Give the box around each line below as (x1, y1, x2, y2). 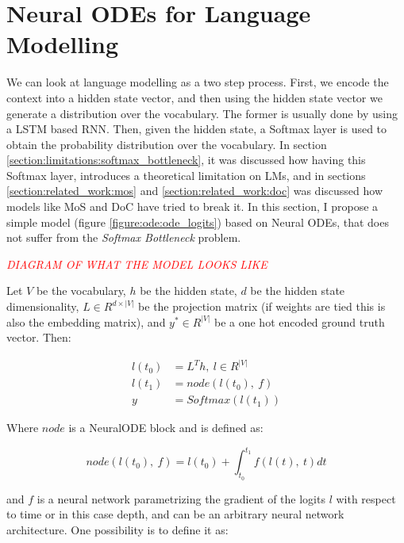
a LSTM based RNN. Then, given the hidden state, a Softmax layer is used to (6, 120, 387, 137)
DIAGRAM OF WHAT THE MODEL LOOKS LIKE (6, 255, 267, 272)
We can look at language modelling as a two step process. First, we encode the (6, 74, 389, 90)
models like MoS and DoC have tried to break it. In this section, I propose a (6, 198, 379, 215)
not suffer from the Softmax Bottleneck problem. (6, 229, 241, 246)
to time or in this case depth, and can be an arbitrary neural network (6, 506, 344, 522)
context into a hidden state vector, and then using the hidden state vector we (6, 89, 383, 105)
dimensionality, (6, 298, 79, 315)
